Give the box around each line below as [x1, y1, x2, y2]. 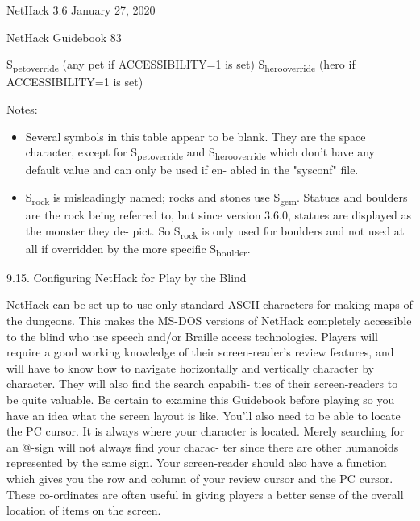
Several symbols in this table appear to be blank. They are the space [25, 127, 366, 144]
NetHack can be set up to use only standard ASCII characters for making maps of [6, 296, 413, 313]
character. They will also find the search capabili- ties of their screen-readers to [6, 375, 398, 392]
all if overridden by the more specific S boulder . [25, 240, 251, 259]
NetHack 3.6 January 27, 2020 [6, 2, 156, 18]
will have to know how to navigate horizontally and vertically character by [6, 359, 374, 376]
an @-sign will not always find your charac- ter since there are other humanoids [6, 438, 399, 455]
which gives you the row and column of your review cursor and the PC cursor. [6, 469, 393, 486]
